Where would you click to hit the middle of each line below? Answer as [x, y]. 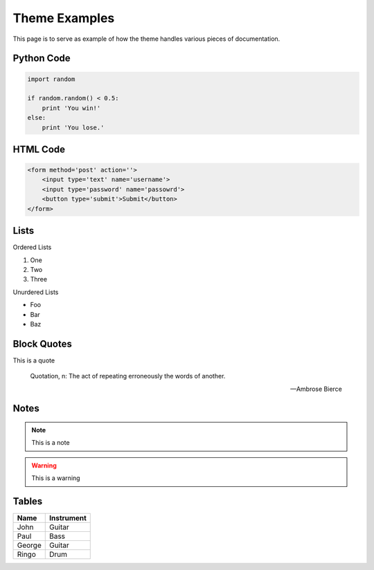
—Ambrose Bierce [316, 389]
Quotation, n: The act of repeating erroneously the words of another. [128, 376]
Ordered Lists [32, 247]
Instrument [68, 518]
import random [51, 79]
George [29, 545]
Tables [28, 501]
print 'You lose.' [73, 127]
